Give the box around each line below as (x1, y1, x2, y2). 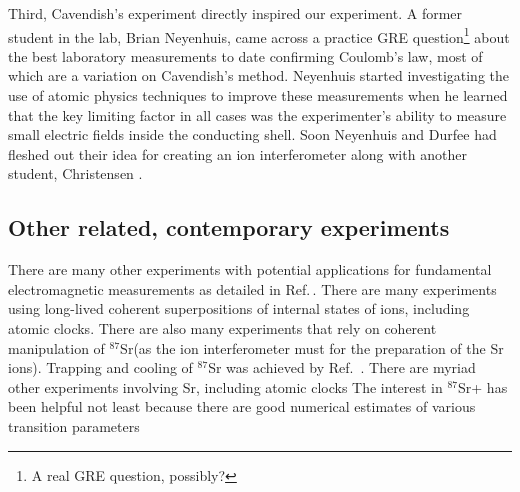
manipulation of (8, 337, 105, 358)
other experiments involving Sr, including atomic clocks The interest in (8, 376, 443, 397)
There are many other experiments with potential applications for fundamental (8, 259, 492, 280)
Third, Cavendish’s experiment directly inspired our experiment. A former (8, 3, 463, 23)
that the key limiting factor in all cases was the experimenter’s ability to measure (8, 104, 507, 125)
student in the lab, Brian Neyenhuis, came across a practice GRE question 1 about (8, 23, 510, 47)
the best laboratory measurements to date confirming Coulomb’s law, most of (8, 45, 483, 66)
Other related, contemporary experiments (8, 212, 450, 243)
